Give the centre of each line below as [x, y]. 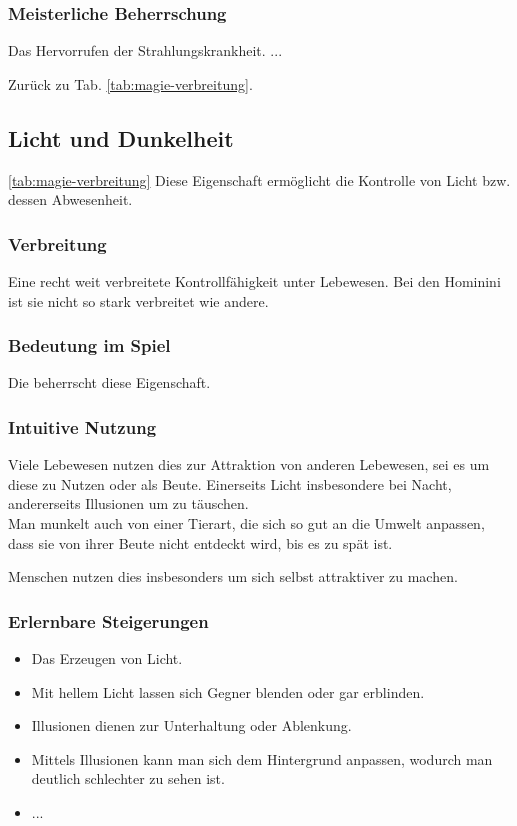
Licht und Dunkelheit [121, 137]
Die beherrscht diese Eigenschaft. [109, 382]
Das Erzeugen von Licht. [107, 658]
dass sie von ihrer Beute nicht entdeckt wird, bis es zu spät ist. [200, 542]
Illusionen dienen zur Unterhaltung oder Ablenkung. [191, 725]
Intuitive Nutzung [82, 426]
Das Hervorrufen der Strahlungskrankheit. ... [145, 50]
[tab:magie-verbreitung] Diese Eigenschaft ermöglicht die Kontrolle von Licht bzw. [259, 179]
